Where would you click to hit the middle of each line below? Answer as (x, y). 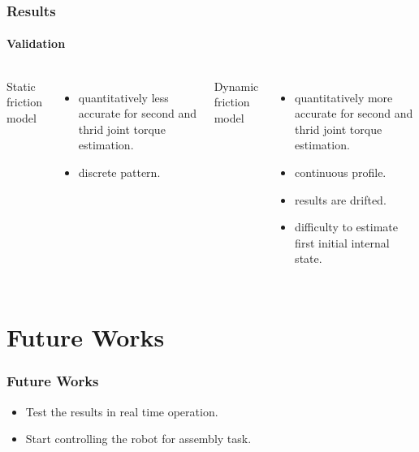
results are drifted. (341, 199)
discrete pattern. (119, 172)
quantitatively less (123, 97)
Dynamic (236, 86)
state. (309, 258)
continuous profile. (341, 172)
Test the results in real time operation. (122, 411)
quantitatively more (344, 97)
